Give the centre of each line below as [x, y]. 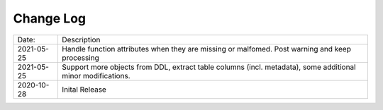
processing [80, 58]
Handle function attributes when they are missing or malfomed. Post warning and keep [206, 49]
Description [81, 39]
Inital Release [84, 90]
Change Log [50, 18]
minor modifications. [96, 75]
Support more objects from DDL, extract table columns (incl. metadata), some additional [209, 67]
